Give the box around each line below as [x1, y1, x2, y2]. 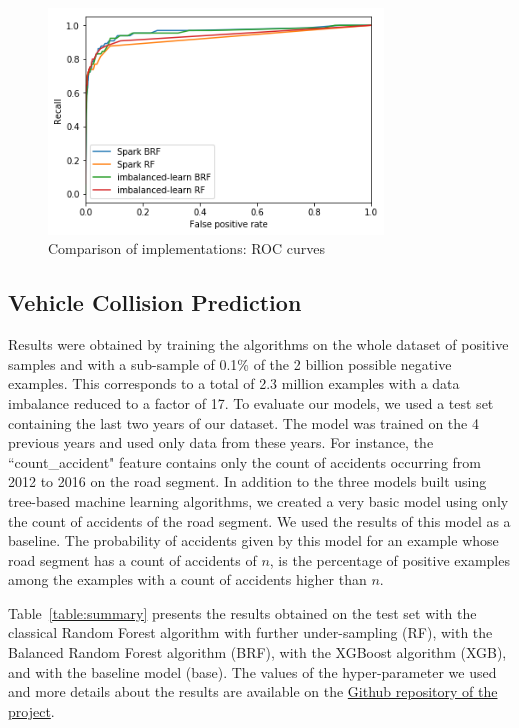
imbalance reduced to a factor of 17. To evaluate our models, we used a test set [8, 392, 494, 413]
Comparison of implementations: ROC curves [48, 238, 325, 259]
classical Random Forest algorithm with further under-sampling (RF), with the [8, 622, 493, 643]
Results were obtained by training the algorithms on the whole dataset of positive [8, 334, 509, 355]
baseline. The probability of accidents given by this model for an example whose [8, 530, 499, 551]
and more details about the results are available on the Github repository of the [8, 681, 498, 702]
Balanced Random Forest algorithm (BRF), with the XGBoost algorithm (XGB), [8, 642, 507, 663]
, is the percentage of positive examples [269, 549, 510, 570]
